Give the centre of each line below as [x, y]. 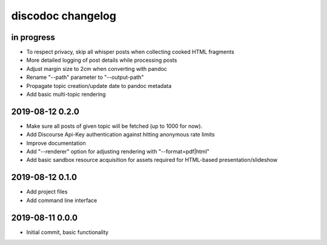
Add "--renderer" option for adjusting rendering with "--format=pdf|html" [118, 152]
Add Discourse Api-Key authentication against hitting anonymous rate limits [121, 135]
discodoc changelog [64, 16]
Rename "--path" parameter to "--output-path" [85, 77]
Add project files [47, 192]
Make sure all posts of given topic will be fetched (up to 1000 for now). [114, 126]
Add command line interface [62, 200]
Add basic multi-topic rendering [66, 95]
